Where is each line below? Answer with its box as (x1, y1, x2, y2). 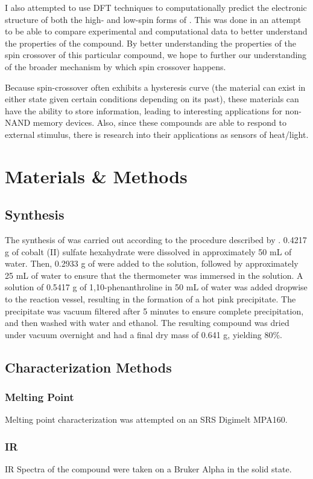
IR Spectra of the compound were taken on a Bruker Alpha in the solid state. (5, 463, 292, 475)
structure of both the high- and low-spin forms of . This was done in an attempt (5, 13, 302, 25)
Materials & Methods (5, 163, 188, 188)
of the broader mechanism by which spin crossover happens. (5, 60, 226, 73)
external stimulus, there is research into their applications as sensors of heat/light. (5, 128, 309, 140)
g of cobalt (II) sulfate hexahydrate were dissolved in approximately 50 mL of (5, 245, 292, 258)
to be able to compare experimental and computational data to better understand (5, 25, 308, 37)
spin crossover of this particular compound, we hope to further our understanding (5, 48, 307, 61)
